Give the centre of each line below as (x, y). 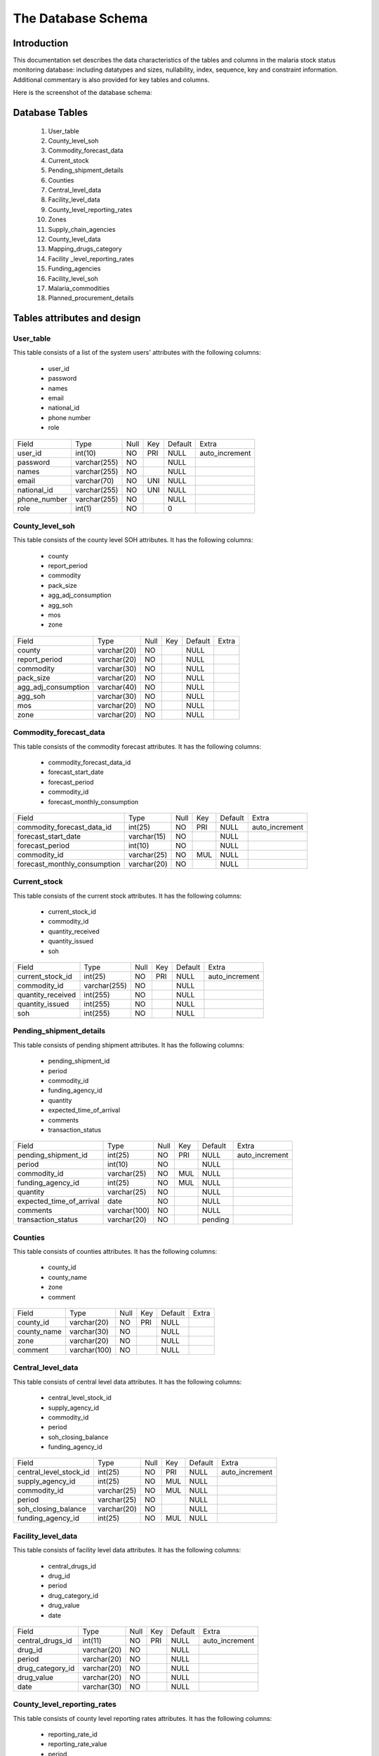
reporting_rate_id (73, 1734)
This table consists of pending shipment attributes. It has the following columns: (129, 1045)
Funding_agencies (74, 269)
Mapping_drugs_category (85, 249)
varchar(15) (147, 836)
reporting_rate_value (78, 1744)
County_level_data (74, 239)
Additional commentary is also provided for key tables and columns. (111, 79)
